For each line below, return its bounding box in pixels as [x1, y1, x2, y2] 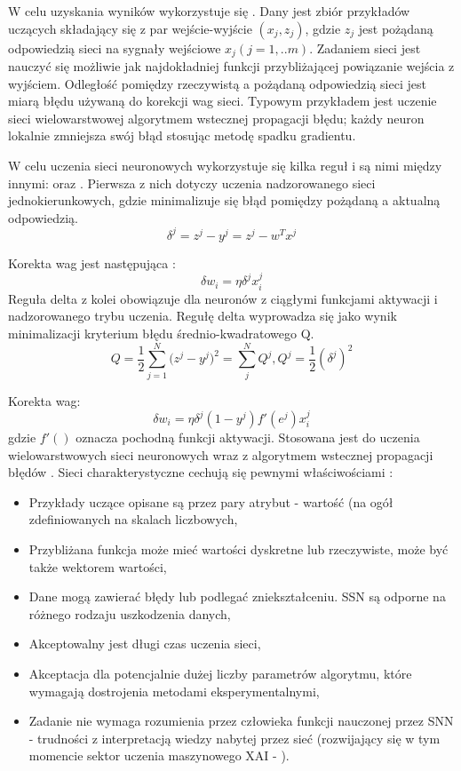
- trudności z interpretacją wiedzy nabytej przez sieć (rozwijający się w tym [28, 728, 441, 747]
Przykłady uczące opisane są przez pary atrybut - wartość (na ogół [28, 492, 393, 511]
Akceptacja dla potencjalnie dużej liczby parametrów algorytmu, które [28, 664, 412, 682]
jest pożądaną [358, 19, 433, 37]
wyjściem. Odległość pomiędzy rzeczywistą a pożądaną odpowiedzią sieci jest [8, 74, 426, 92]
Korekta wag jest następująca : [8, 253, 176, 272]
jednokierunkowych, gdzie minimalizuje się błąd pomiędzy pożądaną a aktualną [8, 191, 441, 210]
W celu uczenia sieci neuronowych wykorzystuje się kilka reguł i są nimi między [8, 156, 442, 175]
